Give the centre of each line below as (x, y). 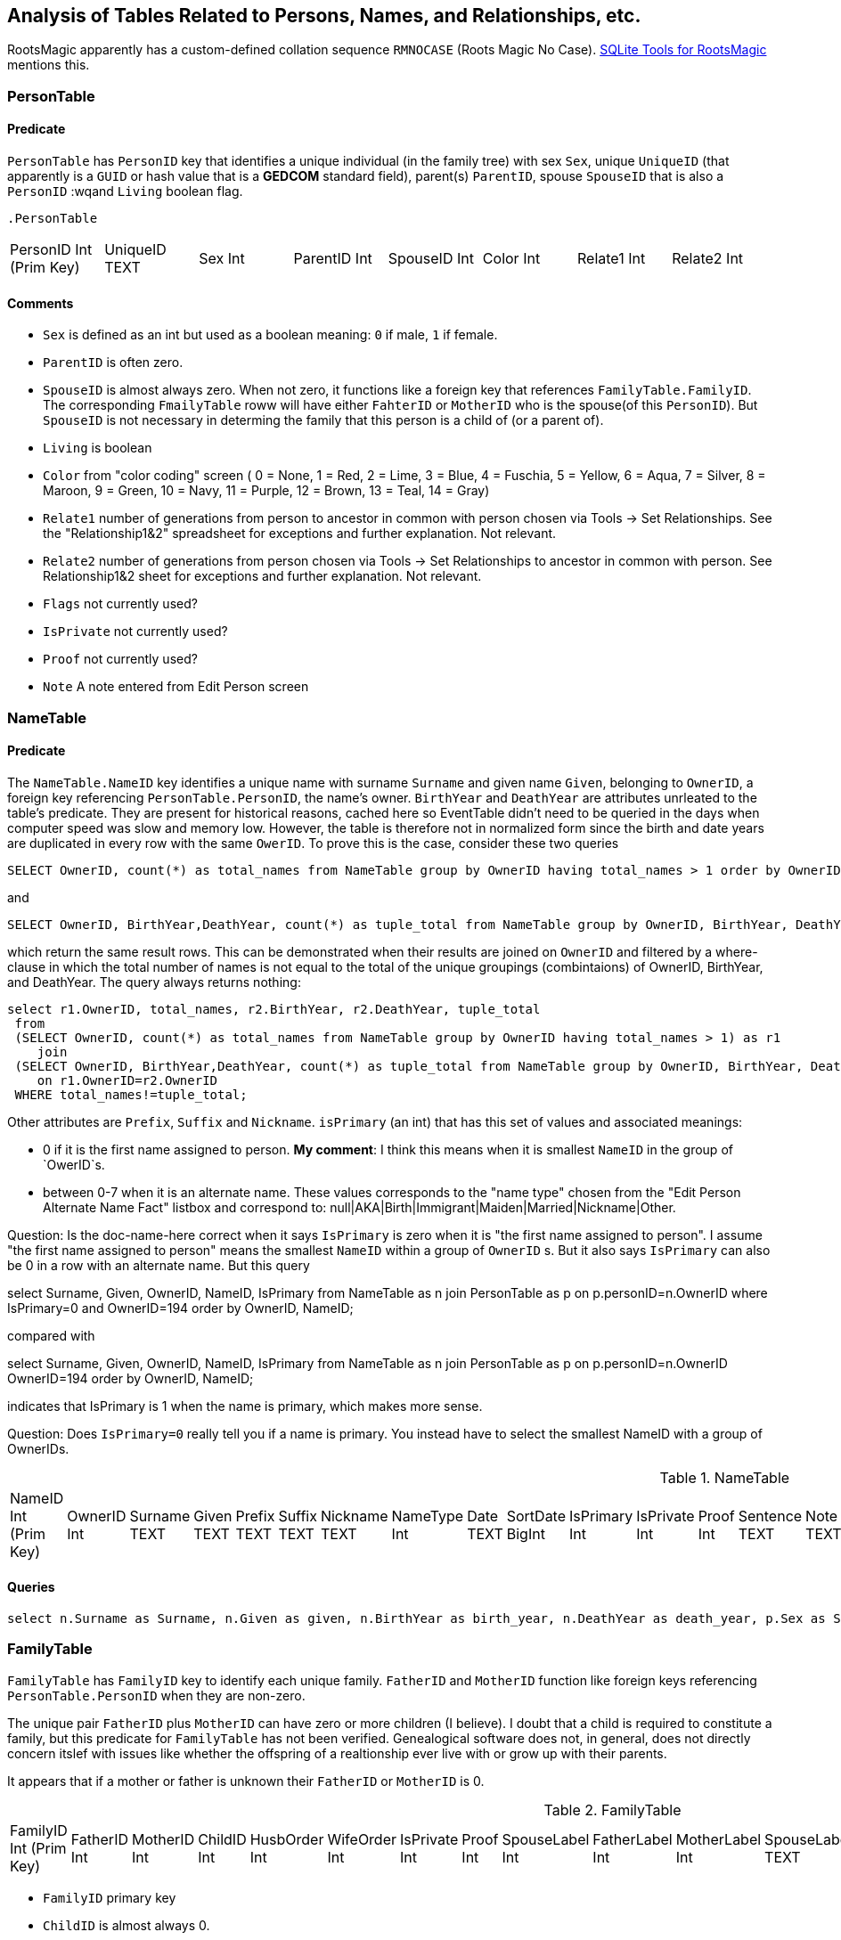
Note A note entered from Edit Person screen (176, 687)
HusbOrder (287, 1839)
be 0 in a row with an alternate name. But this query (159, 1265)
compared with (51, 1335)
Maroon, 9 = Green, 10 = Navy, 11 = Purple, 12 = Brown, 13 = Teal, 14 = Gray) (266, 491)
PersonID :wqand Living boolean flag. (125, 192)
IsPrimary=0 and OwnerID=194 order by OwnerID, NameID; (180, 1308)
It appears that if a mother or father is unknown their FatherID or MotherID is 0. (246, 1781)
